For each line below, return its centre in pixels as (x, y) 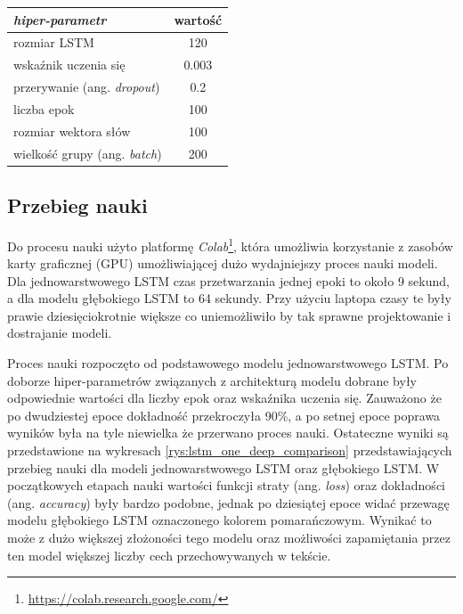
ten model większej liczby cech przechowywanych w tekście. (169, 555)
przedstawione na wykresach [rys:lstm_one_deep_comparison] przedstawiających (230, 450)
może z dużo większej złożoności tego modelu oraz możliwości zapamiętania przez (229, 538)
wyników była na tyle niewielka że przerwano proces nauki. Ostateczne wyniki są (228, 433)
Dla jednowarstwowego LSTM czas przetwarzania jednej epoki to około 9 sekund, (228, 280)
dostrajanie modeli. (60, 333)
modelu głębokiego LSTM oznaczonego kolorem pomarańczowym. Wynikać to (219, 520)
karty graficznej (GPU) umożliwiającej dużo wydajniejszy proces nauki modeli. (223, 263)
